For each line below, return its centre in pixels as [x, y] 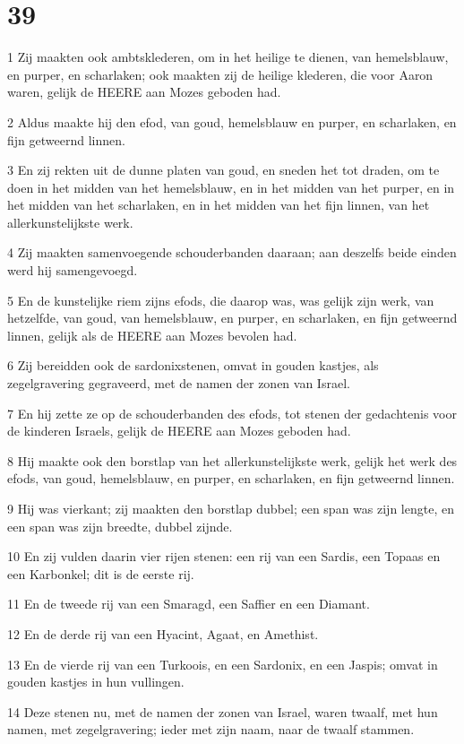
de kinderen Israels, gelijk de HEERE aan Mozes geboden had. [179, 431]
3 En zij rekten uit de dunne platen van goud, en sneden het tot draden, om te [223, 170]
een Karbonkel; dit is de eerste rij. [101, 573]
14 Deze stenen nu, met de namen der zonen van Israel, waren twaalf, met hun [223, 711]
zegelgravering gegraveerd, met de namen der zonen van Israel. [179, 383]
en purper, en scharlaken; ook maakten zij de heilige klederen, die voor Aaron [220, 74]
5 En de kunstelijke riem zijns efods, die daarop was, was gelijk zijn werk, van [221, 300]
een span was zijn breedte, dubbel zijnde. [120, 526]
